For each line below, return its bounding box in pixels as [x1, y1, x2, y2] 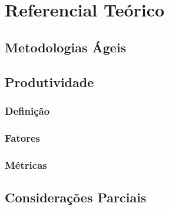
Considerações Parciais [5, 188, 147, 206]
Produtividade [5, 72, 94, 91]
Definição [5, 103, 50, 118]
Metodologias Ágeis [5, 38, 127, 56]
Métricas [5, 157, 47, 172]
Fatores [5, 130, 40, 145]
